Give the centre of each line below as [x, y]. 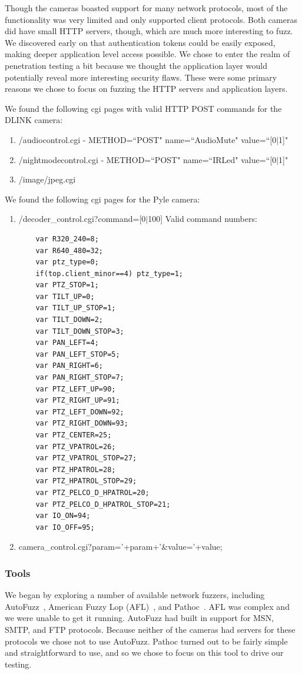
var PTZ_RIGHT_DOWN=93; [82, 424]
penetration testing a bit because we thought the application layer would [136, 65]
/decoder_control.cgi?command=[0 [82, 219]
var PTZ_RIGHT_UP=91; [78, 401]
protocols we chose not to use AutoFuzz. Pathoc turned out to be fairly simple [146, 641]
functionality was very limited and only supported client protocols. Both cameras [151, 19]
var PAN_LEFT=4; [67, 343]
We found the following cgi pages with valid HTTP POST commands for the [143, 108]
